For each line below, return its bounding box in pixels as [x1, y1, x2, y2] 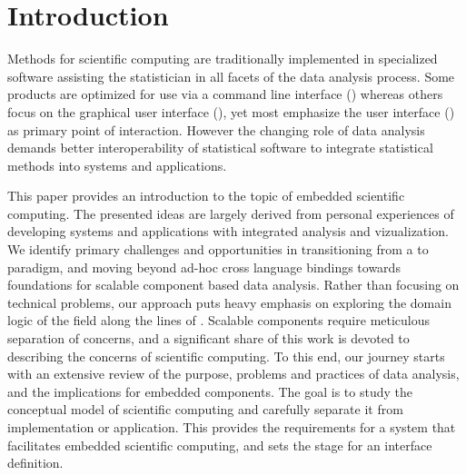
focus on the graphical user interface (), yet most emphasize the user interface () [7, 102, 455, 121]
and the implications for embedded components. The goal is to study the [7, 381, 413, 401]
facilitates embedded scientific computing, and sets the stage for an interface [7, 435, 432, 454]
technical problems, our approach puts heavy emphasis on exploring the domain [7, 292, 451, 312]
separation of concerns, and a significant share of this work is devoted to [7, 329, 410, 348]
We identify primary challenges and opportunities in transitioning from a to [7, 240, 429, 259]
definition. [7, 453, 64, 472]
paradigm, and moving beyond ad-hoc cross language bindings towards [7, 257, 401, 276]
